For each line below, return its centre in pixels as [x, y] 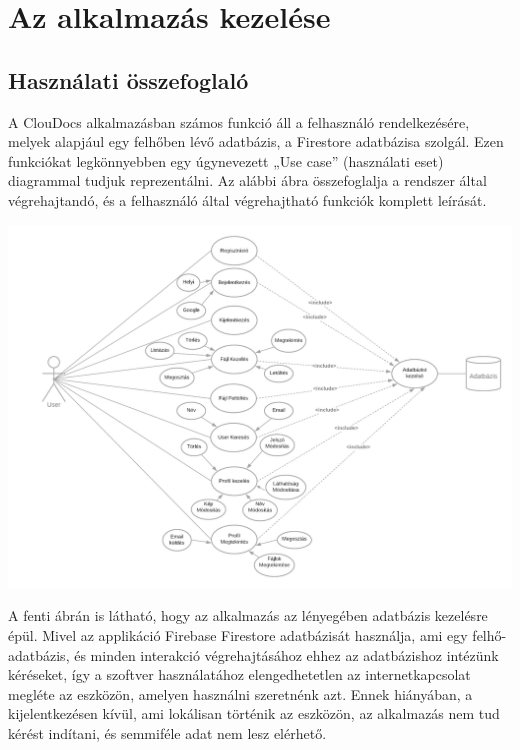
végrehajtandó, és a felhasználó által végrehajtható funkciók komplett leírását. [247, 199]
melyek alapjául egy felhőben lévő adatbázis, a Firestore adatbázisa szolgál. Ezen [256, 141]
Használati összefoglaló [128, 79]
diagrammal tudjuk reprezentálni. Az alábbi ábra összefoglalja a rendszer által [247, 180]
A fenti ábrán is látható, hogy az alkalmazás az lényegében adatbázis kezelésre [248, 615]
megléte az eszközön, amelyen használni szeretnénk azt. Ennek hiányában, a [240, 693]
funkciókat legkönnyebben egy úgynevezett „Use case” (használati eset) [226, 160]
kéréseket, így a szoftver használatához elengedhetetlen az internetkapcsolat [239, 674]
